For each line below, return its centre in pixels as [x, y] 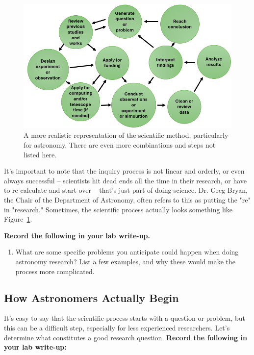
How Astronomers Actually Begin [91, 297]
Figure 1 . [18, 219]
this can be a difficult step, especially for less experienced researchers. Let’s [117, 327]
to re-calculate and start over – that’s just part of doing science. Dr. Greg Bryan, [126, 190]
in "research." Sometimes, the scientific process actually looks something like [118, 209]
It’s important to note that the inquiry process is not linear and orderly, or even [124, 171]
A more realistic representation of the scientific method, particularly [126, 135]
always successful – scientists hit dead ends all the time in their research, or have [126, 180]
